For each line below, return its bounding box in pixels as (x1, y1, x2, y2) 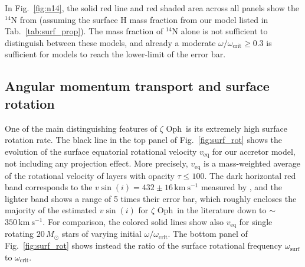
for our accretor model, (212, 145, 296, 157)
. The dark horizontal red (204, 169, 296, 181)
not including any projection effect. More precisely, (5, 157, 188, 170)
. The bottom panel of (168, 227, 248, 240)
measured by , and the (201, 181, 282, 193)
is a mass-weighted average (204, 157, 300, 170)
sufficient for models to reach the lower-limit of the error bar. (5, 48, 226, 60)
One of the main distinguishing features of (5, 122, 158, 134)
